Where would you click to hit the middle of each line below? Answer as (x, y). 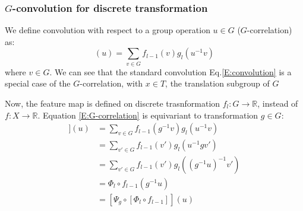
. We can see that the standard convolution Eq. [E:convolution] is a (171, 71)
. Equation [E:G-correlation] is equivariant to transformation (148, 115)
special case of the (38, 83)
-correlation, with (111, 83)
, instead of (278, 103)
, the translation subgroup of (217, 83)
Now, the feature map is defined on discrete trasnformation (113, 103)
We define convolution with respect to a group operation (108, 30)
